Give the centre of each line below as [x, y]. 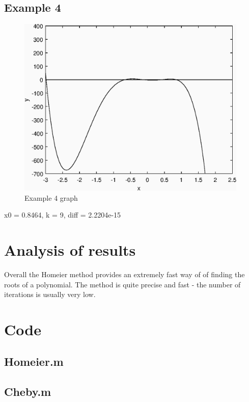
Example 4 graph [51, 197]
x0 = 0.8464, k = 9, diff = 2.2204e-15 [63, 215]
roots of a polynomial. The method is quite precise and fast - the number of [122, 284]
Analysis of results [70, 249]
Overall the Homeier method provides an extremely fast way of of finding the [124, 274]
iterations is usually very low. [50, 294]
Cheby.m [28, 392]
